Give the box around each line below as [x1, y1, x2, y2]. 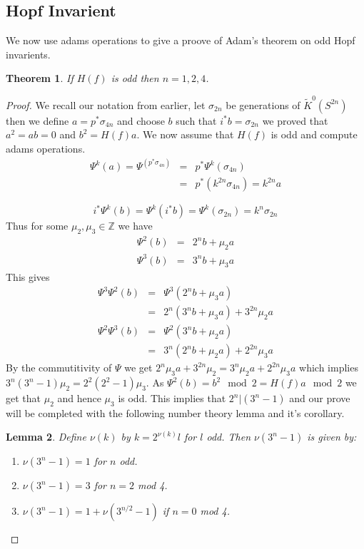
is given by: [307, 429, 357, 444]
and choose [116, 113, 165, 128]
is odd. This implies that [118, 391, 226, 406]
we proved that [262, 113, 328, 128]
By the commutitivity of [6, 360, 112, 375]
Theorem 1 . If [6, 71, 74, 86]
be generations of [226, 97, 300, 112]
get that [6, 391, 41, 406]
